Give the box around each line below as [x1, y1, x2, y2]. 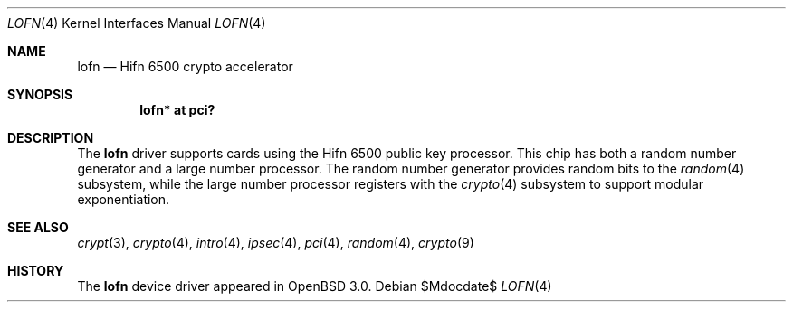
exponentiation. [77, 192, 170, 207]
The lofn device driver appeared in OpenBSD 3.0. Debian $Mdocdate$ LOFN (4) [77, 278, 552, 294]
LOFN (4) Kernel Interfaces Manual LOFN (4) [7, 15, 266, 31]
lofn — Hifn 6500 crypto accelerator [77, 59, 293, 74]
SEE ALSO [7, 220, 69, 235]
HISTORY [7, 263, 64, 278]
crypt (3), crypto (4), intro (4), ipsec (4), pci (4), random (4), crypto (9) [77, 235, 474, 250]
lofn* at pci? [139, 102, 215, 117]
